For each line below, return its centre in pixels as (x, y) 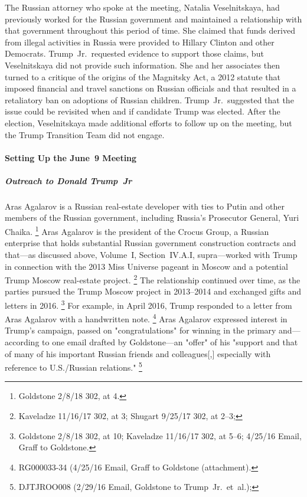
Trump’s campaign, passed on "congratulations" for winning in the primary (141, 330)
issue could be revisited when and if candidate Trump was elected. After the (143, 111)
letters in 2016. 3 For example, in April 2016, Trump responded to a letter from (148, 304)
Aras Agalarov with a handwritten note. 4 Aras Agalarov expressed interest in (146, 318)
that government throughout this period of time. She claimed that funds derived (150, 30)
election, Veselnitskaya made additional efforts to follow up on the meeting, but (148, 122)
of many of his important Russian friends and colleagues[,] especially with (138, 353)
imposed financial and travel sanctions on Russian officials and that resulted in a (151, 88)
